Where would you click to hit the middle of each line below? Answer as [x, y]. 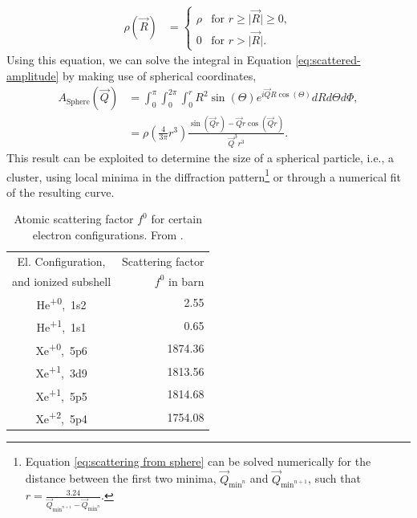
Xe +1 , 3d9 [61, 371]
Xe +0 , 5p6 [61, 349]
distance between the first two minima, [121, 478]
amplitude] [33, 75]
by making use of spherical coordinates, [160, 75]
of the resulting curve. [61, 192]
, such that [334, 478]
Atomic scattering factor [74, 219]
